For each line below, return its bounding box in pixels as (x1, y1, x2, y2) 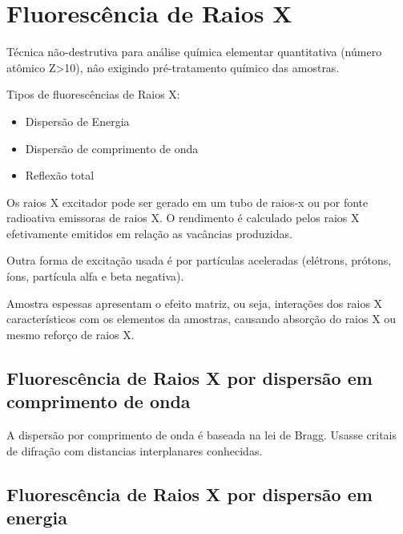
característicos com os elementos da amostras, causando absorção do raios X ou (6, 310, 397, 327)
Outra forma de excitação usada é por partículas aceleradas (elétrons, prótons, (6, 252, 392, 269)
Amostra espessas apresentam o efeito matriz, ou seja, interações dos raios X (6, 294, 383, 311)
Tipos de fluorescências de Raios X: (6, 86, 180, 103)
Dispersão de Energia (25, 112, 130, 129)
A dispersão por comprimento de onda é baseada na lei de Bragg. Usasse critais (6, 427, 397, 443)
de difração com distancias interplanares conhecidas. (6, 442, 263, 459)
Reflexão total (25, 167, 95, 184)
